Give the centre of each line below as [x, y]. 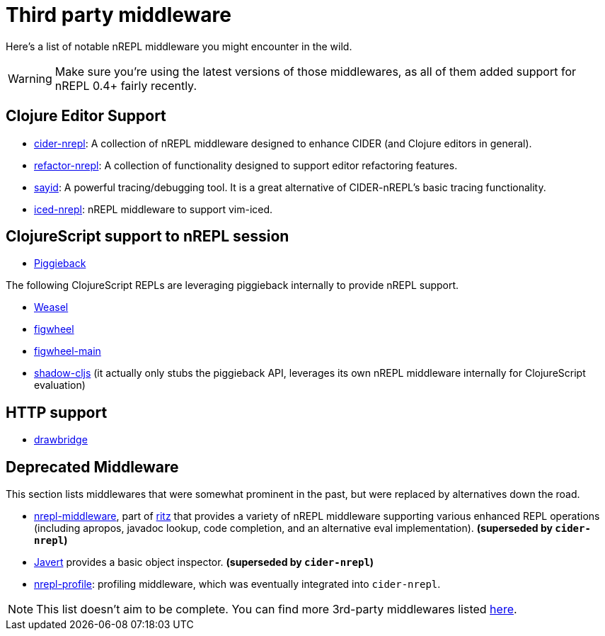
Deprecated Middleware [92, 467]
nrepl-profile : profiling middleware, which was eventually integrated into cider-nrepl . [237, 584]
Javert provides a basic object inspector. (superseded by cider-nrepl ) [204, 562]
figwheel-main [68, 351]
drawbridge [61, 440]
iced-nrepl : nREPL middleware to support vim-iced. [154, 209]
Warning [30, 78]
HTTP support [57, 412]
